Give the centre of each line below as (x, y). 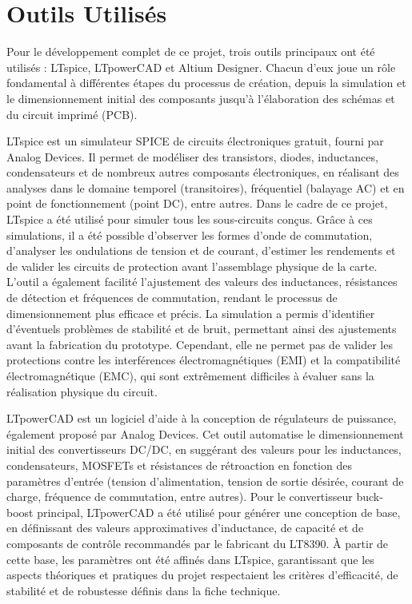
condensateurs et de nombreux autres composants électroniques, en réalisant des (203, 172)
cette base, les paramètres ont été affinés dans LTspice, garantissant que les (190, 559)
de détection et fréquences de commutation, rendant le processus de (172, 298)
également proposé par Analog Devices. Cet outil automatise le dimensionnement (205, 433)
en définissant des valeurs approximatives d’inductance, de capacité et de (185, 528)
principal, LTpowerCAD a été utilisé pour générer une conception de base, (219, 512)
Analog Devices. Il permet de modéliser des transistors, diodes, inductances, (192, 156)
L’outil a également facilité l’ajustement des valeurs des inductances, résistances (202, 282)
